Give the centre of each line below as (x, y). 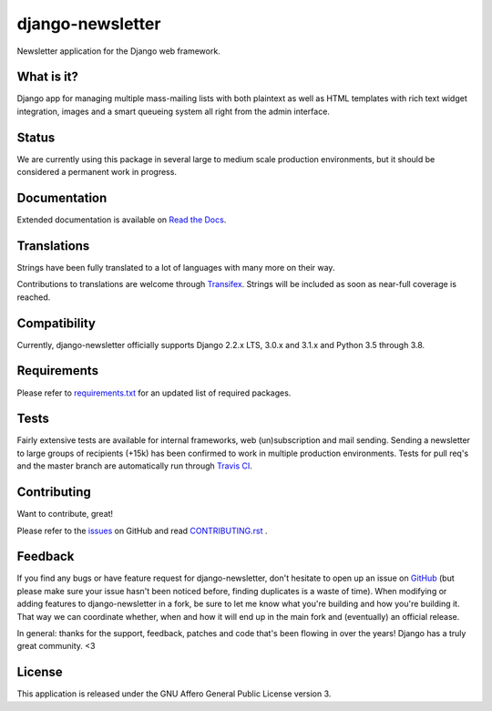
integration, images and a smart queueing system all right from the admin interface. (173, 111)
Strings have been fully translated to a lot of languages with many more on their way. (176, 267)
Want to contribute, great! (65, 514)
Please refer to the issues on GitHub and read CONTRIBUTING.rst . (142, 531)
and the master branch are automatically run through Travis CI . (134, 466)
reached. (34, 297)
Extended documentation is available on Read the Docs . (122, 220)
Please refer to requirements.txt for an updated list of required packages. (154, 393)
